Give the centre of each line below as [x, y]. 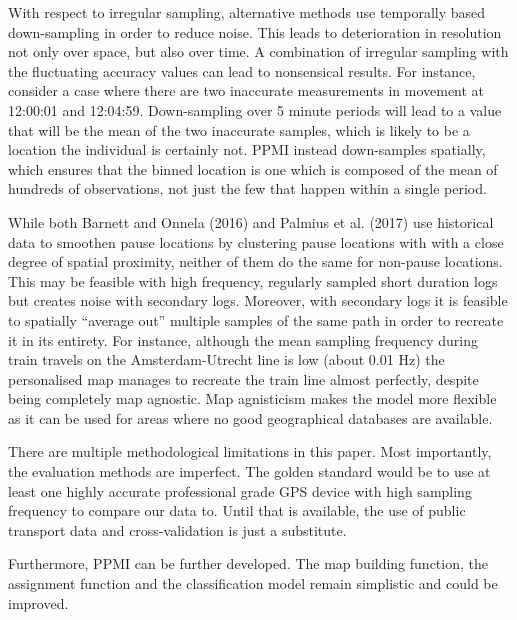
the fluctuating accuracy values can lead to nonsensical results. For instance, [242, 70]
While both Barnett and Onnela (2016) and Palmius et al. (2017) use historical [251, 221]
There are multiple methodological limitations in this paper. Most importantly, [250, 451]
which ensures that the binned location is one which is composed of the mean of [253, 168]
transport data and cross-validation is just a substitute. [177, 529]
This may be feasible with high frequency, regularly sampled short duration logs [253, 280]
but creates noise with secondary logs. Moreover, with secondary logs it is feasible [258, 300]
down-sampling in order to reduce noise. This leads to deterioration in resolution [255, 31]
